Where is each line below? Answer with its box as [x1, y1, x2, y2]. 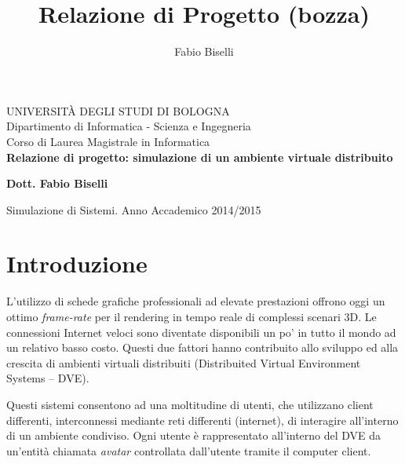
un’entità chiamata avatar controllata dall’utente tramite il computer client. [6, 442, 371, 459]
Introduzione [6, 247, 148, 279]
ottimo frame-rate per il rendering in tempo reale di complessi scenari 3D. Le [6, 309, 377, 324]
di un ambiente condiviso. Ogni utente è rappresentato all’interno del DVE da [6, 427, 381, 444]
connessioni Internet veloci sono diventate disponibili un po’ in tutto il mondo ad [6, 323, 396, 340]
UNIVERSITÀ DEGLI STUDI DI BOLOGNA [6, 102, 230, 119]
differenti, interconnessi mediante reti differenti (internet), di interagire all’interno [6, 411, 399, 428]
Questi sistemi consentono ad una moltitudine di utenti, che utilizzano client [6, 396, 374, 412]
